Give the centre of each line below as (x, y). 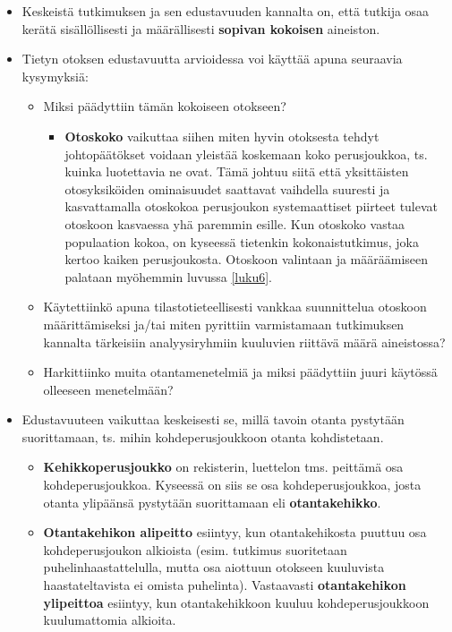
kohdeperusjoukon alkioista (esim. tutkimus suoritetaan (195, 549)
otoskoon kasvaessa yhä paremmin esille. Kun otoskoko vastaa (235, 223)
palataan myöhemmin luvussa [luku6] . (168, 276)
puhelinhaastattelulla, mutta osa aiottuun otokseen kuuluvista (214, 567)
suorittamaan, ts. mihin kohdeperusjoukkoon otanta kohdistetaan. (203, 436)
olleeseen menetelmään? (108, 389)
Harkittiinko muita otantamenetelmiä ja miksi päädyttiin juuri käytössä (240, 372)
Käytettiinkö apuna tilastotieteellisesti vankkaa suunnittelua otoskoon (235, 307)
